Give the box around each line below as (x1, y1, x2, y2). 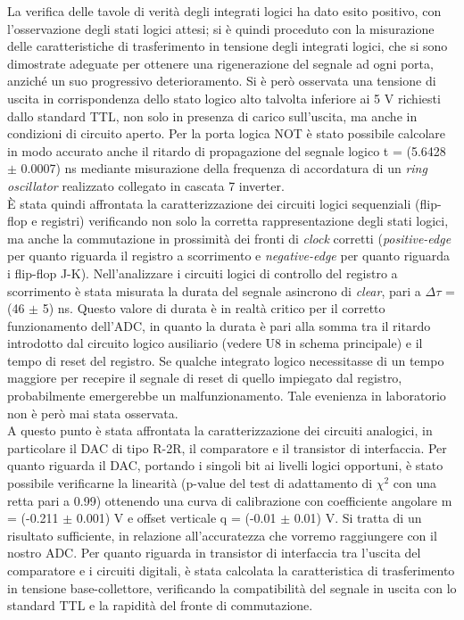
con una (393, 474, 437, 492)
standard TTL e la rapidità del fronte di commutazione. (7, 596, 313, 615)
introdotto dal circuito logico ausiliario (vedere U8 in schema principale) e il (7, 334, 423, 352)
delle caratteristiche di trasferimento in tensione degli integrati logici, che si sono (7, 37, 448, 55)
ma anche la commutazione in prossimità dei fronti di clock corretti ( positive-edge (7, 228, 452, 247)
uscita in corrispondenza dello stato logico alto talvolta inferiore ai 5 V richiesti (7, 88, 441, 107)
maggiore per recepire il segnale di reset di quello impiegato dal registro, (7, 368, 402, 387)
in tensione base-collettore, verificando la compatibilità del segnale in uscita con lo (7, 578, 457, 597)
